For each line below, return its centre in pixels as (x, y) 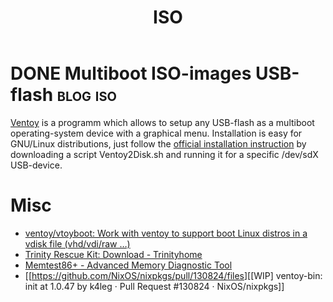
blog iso (86, 95)
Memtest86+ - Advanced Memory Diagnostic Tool (128, 265)
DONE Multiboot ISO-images (131, 73)
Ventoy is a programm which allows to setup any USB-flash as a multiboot (162, 122)
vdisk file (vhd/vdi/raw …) (77, 243)
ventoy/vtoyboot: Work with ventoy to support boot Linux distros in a (166, 233)
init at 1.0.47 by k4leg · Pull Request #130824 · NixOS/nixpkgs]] (154, 286)
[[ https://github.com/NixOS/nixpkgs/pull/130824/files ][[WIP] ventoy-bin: (173, 275)
